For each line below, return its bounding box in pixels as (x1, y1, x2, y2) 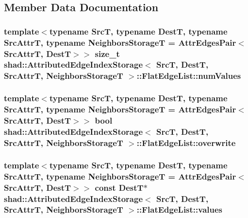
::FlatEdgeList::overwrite (136, 136, 236, 148)
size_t (95, 47, 120, 59)
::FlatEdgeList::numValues (136, 70, 241, 82)
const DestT (95, 181, 144, 193)
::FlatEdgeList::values (136, 203, 223, 216)
